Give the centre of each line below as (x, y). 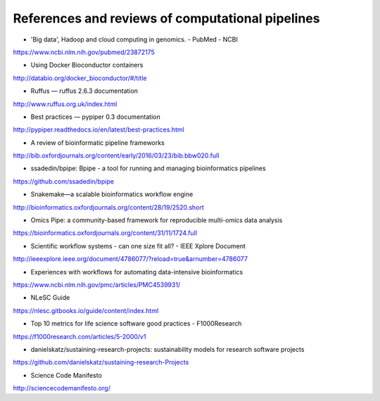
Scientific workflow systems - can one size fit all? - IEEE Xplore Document (138, 246)
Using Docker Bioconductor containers (87, 65)
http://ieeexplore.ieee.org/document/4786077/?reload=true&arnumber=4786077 (130, 259)
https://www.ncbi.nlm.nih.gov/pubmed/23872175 (84, 52)
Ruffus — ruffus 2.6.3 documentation (84, 91)
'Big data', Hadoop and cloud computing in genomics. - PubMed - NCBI (134, 39)
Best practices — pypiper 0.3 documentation (96, 117)
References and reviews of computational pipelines (166, 18)
